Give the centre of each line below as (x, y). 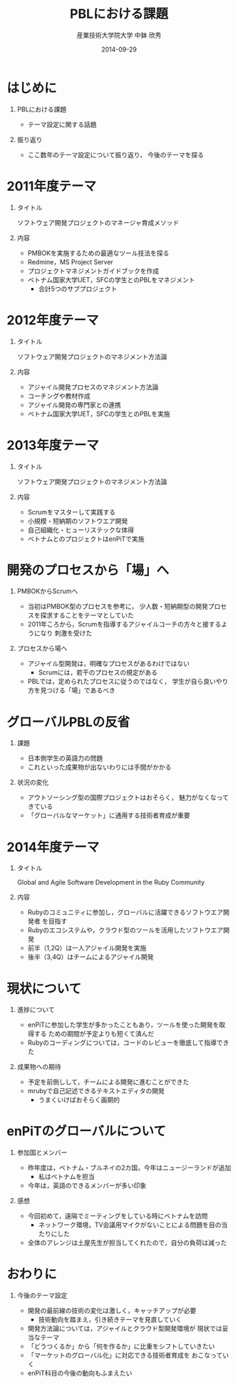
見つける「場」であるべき (78, 690)
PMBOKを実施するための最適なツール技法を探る (98, 253)
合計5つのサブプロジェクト (78, 289)
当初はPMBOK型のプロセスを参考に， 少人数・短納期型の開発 (118, 607)
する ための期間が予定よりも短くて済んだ (94, 1034)
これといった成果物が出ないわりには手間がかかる (99, 767)
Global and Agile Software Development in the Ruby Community (111, 882)
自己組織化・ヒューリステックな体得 (81, 529)
